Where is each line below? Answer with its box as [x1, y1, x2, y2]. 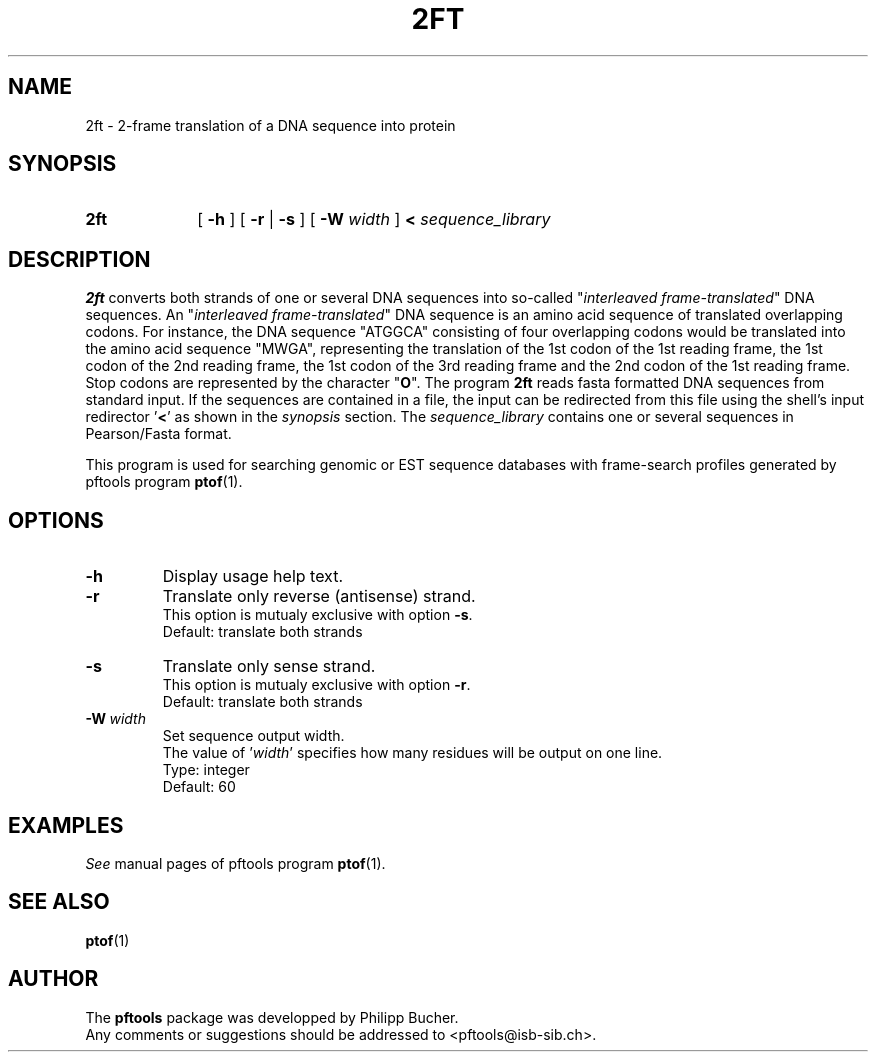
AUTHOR [8, 966, 99, 992]
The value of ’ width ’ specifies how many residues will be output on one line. [162, 744, 663, 762]
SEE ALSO [8, 889, 110, 915]
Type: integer [162, 761, 250, 779]
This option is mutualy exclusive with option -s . [162, 606, 473, 624]
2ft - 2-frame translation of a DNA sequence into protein [85, 116, 456, 134]
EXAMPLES [8, 812, 124, 838]
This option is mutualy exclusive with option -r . [162, 676, 471, 694]
